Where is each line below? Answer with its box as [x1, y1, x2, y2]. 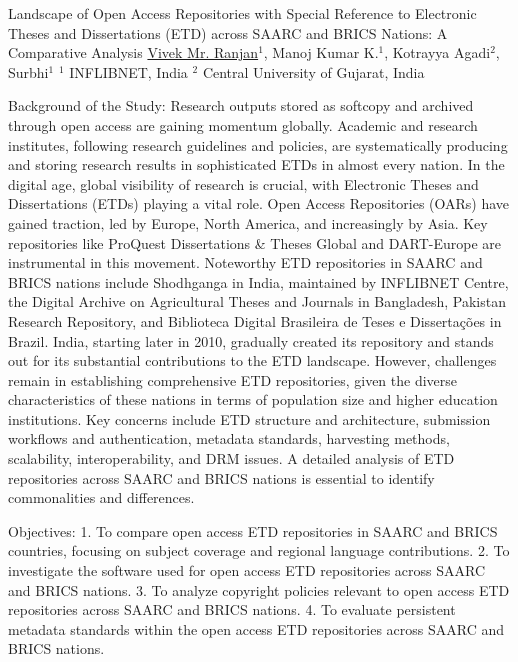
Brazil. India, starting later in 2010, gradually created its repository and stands [8, 330, 494, 351]
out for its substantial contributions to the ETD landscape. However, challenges [8, 350, 497, 371]
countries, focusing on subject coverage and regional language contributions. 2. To [8, 540, 510, 561]
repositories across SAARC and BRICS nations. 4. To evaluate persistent [8, 599, 456, 620]
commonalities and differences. [8, 487, 195, 508]
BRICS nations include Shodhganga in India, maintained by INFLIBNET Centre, [8, 271, 509, 292]
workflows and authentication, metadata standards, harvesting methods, [8, 428, 450, 449]
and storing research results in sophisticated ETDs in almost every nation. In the [8, 154, 505, 175]
